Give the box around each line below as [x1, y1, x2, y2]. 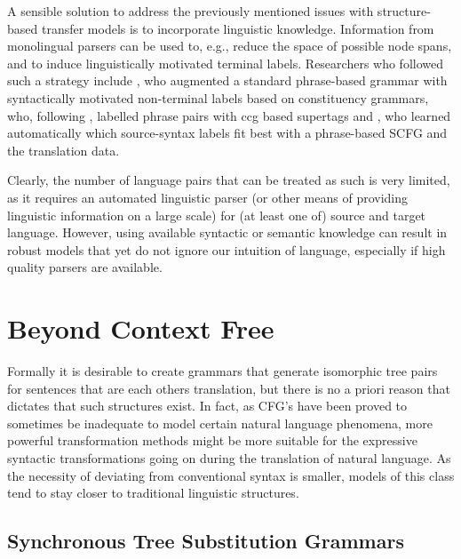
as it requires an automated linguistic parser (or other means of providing [7, 188, 409, 206]
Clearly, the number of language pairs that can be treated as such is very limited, [7, 171, 450, 189]
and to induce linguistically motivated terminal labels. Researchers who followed [7, 53, 444, 72]
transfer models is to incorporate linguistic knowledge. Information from [41, 19, 434, 37]
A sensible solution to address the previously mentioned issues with [7, 2, 374, 20]
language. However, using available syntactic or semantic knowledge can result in [7, 223, 448, 242]
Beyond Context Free [7, 310, 274, 347]
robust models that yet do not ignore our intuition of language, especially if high [7, 240, 446, 259]
